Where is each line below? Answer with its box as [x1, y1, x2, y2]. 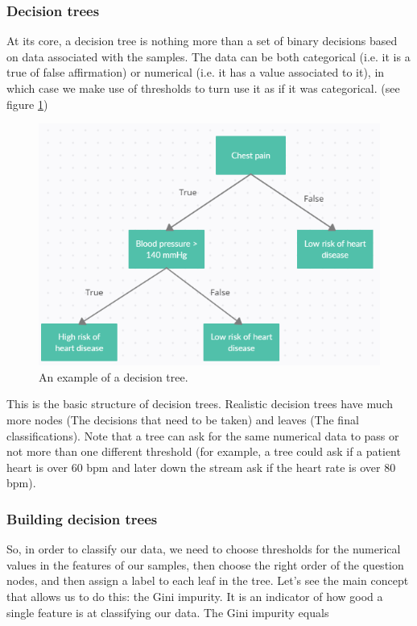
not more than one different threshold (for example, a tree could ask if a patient [6, 443, 401, 460]
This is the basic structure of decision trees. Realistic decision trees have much [6, 395, 394, 412]
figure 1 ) [6, 95, 48, 112]
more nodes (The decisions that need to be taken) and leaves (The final [6, 411, 359, 428]
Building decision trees [6, 508, 158, 528]
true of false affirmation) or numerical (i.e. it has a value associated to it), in [6, 64, 385, 81]
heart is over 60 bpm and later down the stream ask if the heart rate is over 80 [6, 458, 396, 475]
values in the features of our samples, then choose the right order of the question [6, 556, 404, 573]
